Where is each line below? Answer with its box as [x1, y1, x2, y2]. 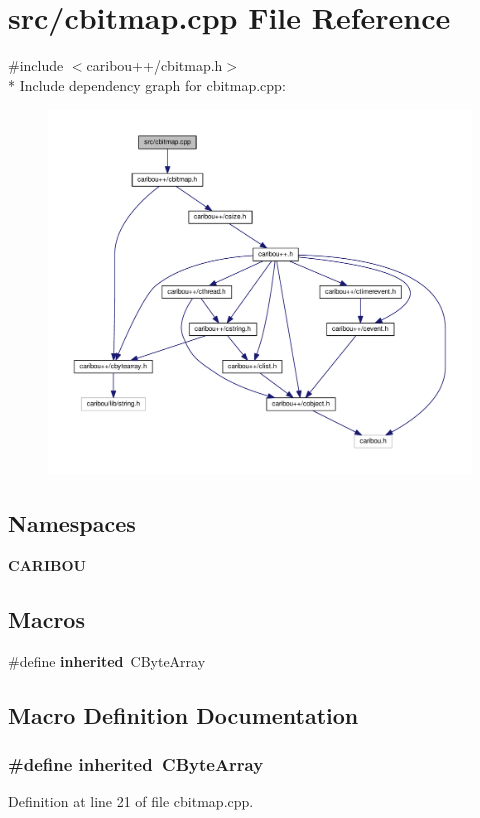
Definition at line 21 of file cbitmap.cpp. [8, 791, 254, 812]
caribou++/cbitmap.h [86, 55, 223, 76]
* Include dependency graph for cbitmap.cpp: [8, 74, 286, 95]
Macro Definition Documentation [8, 699, 359, 730]
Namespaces [8, 507, 136, 538]
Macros [8, 603, 85, 634]
